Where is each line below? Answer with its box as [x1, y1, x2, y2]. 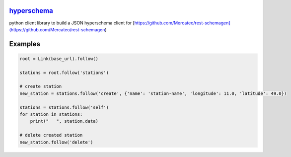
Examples [9, 40, 41, 48]
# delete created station [19, 132, 83, 138]
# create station [19, 83, 62, 89]
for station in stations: [19, 112, 83, 117]
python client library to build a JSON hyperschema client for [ [9, 20, 135, 26]
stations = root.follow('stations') [19, 70, 109, 76]
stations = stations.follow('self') [19, 104, 109, 110]
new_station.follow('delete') [19, 139, 93, 145]
